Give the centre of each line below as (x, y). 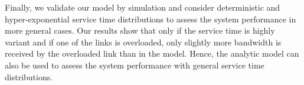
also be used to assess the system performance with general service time (135, 65)
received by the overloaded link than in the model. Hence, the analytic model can (152, 53)
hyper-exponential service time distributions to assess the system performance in (151, 19)
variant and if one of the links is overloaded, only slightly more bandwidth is (143, 42)
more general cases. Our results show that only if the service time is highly (140, 30)
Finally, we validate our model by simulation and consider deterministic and (143, 7)
